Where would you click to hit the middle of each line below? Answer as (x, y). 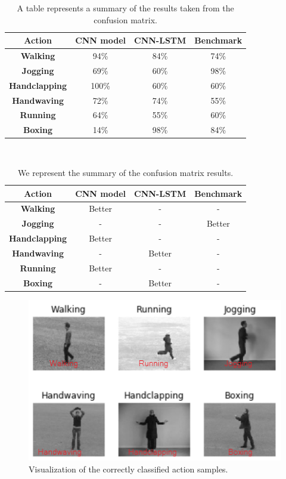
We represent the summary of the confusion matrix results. (126, 172)
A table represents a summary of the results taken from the (125, 8)
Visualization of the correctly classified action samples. (128, 469)
